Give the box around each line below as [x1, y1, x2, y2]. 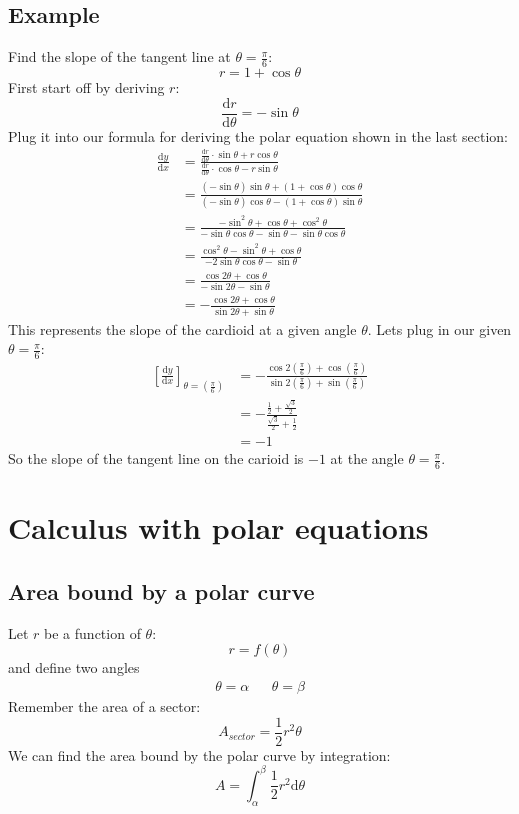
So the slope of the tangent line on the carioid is [8, 448, 304, 469]
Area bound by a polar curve [8, 576, 315, 607]
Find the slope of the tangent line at [8, 46, 231, 67]
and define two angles [8, 657, 140, 678]
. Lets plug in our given [367, 318, 512, 339]
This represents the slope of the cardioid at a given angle [8, 318, 357, 339]
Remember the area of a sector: [8, 696, 201, 717]
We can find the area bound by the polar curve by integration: [8, 744, 391, 765]
